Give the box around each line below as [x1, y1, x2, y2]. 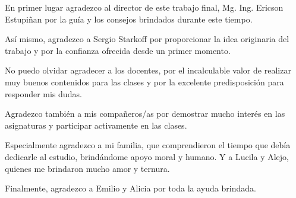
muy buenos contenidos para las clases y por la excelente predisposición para [5, 75, 284, 88]
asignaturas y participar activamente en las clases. [5, 119, 187, 131]
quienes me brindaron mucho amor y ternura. [5, 162, 170, 174]
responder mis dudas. [5, 87, 82, 100]
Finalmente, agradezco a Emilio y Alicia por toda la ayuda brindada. [5, 182, 256, 194]
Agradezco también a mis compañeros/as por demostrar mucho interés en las [5, 107, 285, 120]
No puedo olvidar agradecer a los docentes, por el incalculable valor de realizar [5, 64, 291, 76]
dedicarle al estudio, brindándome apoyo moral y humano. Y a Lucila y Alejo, [5, 150, 289, 162]
